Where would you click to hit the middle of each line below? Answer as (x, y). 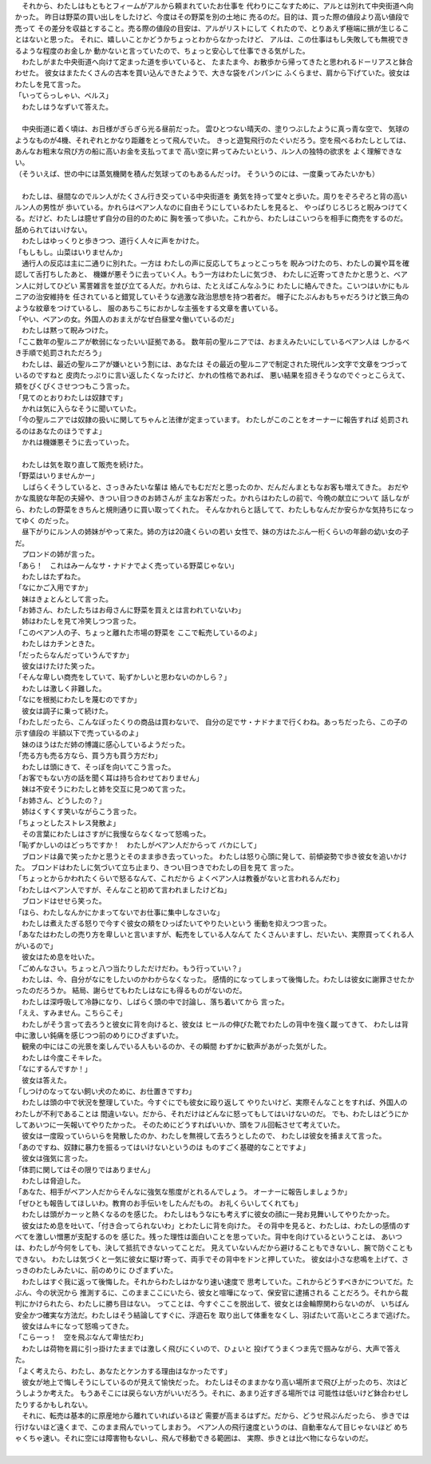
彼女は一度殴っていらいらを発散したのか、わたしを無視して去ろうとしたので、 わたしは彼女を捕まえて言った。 (204, 1136)
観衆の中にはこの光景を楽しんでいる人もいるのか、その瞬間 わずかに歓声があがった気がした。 (176, 1047)
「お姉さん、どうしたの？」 (60, 800)
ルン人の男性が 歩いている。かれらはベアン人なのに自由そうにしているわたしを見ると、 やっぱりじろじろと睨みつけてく (212, 207)
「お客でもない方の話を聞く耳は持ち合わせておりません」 (109, 778)
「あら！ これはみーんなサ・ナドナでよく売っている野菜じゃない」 (127, 565)
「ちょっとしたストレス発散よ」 (67, 823)
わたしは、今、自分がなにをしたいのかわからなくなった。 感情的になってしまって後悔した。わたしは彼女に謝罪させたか (217, 979)
